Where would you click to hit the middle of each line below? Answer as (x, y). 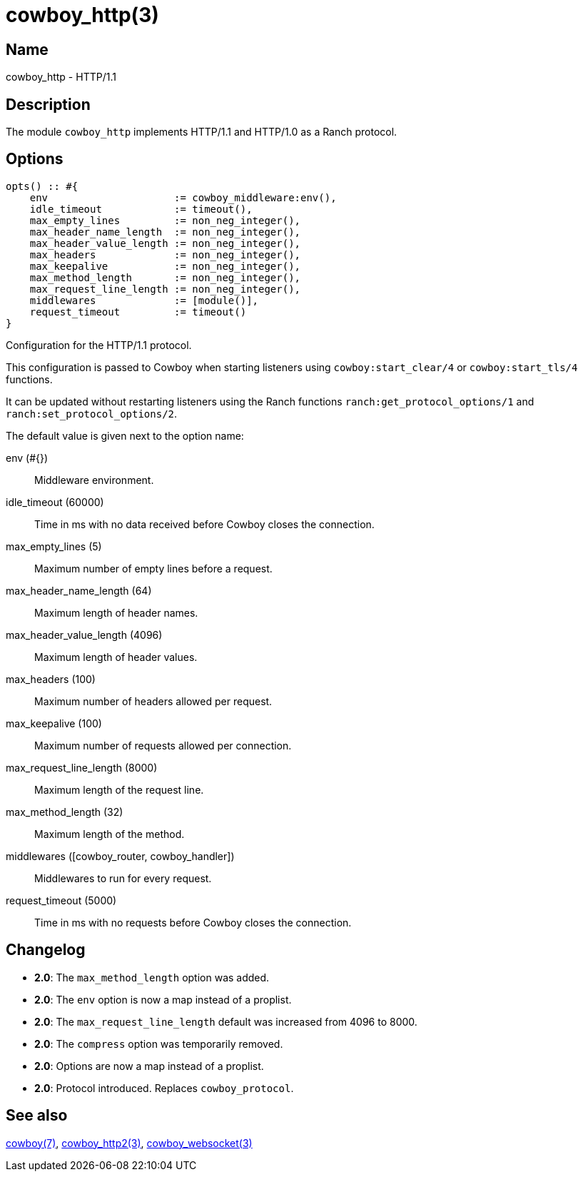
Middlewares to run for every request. (123, 878)
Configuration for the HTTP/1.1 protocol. (99, 345)
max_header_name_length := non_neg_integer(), (165, 232)
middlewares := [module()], (144, 300)
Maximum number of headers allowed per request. (153, 701)
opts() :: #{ (42, 186)
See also (37, 1116)
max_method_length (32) (65, 812)
